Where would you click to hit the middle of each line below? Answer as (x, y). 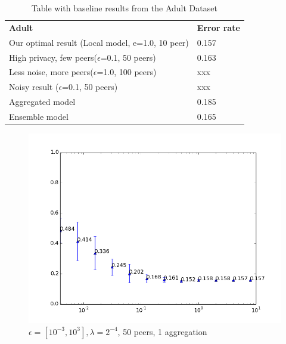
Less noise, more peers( (51, 72)
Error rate (218, 27)
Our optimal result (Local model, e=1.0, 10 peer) (99, 42)
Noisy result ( (34, 87)
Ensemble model (39, 116)
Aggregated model (42, 102)
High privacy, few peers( (53, 57)
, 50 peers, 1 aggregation (162, 331)
